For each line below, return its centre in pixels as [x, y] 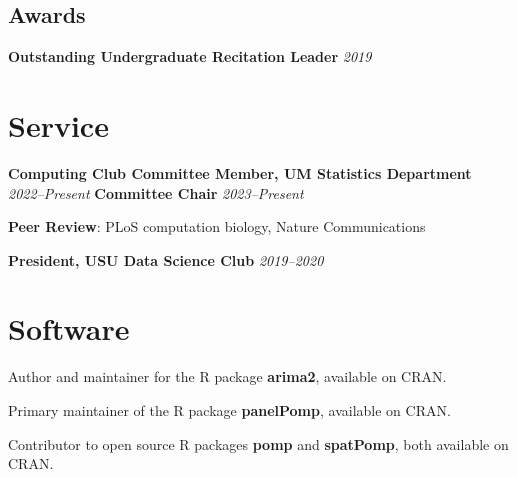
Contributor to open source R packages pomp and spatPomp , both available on [258, 443]
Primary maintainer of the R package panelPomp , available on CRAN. [229, 410]
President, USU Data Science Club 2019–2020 [166, 259]
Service [58, 124]
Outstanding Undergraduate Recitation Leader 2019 [190, 56]
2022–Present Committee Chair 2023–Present [156, 192]
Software [69, 328]
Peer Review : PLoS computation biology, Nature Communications [217, 226]
